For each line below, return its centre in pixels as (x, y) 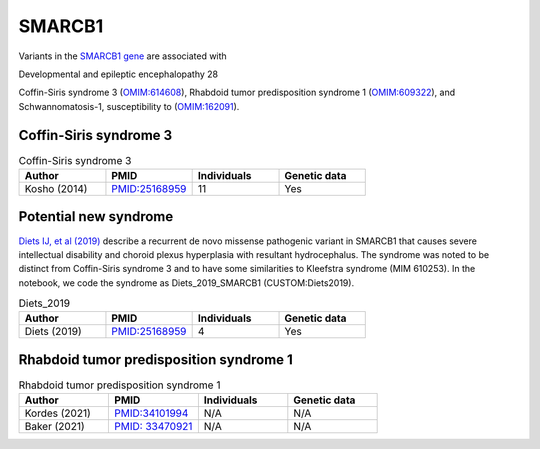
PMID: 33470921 (153, 427)
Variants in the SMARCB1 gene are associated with (122, 56)
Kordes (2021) (58, 413)
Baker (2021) (54, 427)
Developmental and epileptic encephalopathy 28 (118, 74)
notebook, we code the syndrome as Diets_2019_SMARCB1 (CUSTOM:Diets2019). (186, 282)
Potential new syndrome (96, 216)
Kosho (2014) (56, 188)
